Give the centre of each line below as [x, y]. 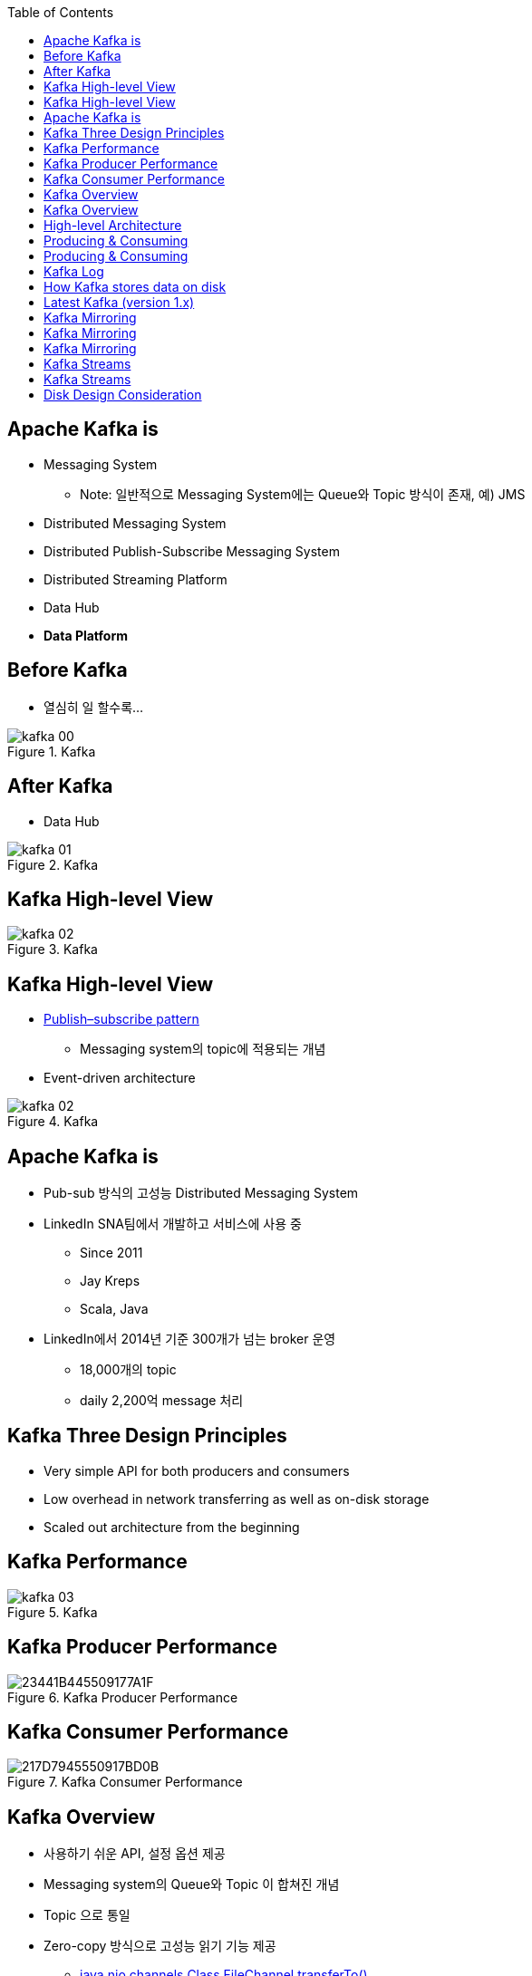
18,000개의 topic [128, 1370]
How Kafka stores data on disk [135, 287]
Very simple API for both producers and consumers [197, 1470]
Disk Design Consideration [123, 395]
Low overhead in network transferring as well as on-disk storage [237, 1499]
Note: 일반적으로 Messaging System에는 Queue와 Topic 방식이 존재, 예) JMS [303, 494]
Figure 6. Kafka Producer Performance [123, 1697]
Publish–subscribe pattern [121, 1019]
